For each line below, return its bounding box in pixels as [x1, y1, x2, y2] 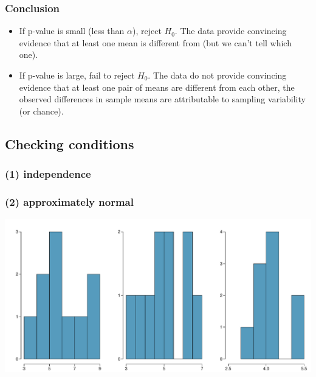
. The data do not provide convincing [148, 69, 287, 81]
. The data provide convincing [174, 24, 287, 37]
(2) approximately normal [5, 194, 134, 209]
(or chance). [19, 104, 64, 117]
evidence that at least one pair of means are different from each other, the [19, 80, 295, 93]
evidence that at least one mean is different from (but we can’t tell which [19, 36, 292, 49]
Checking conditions [5, 134, 134, 153]
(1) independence [5, 166, 91, 181]
